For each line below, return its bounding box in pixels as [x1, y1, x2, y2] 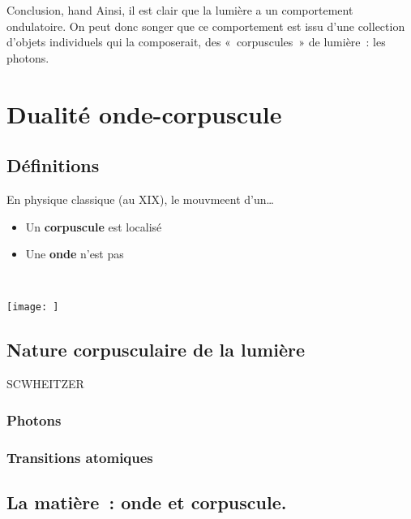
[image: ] [6, 301, 59, 314]
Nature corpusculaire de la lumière [6, 337, 306, 362]
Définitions [6, 153, 100, 178]
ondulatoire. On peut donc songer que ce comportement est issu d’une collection [6, 17, 405, 34]
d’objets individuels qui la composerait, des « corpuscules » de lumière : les [6, 33, 386, 50]
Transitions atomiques [6, 447, 153, 467]
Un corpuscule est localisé [25, 218, 162, 235]
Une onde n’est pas [25, 245, 124, 262]
